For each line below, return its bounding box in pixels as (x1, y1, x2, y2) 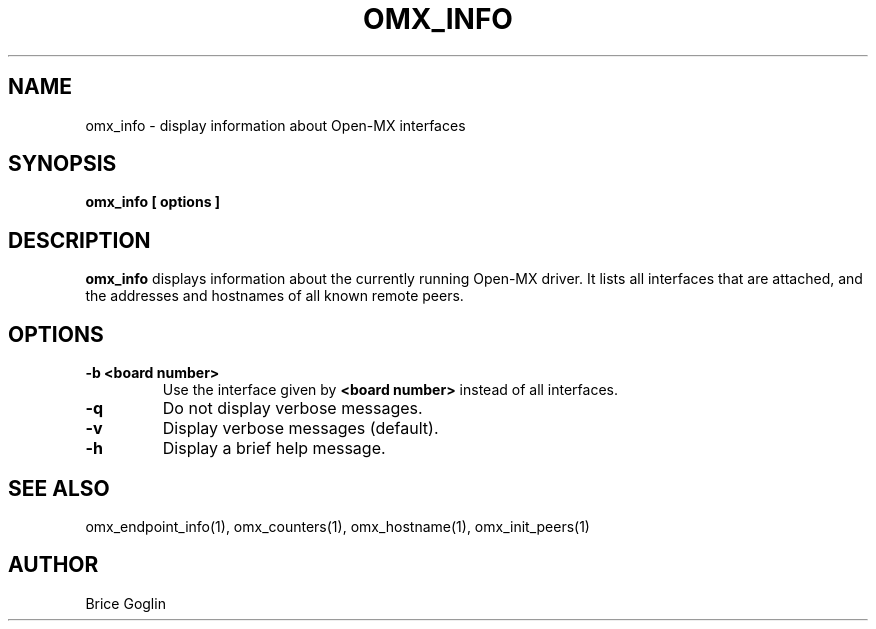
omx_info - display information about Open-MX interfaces (85, 116, 466, 134)
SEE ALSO (8, 475, 110, 501)
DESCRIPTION (8, 227, 151, 253)
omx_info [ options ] (85, 193, 221, 211)
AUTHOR (8, 552, 99, 578)
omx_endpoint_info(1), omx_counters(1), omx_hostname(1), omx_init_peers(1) (85, 517, 590, 535)
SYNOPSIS (8, 151, 117, 177)
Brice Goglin (85, 594, 166, 612)
